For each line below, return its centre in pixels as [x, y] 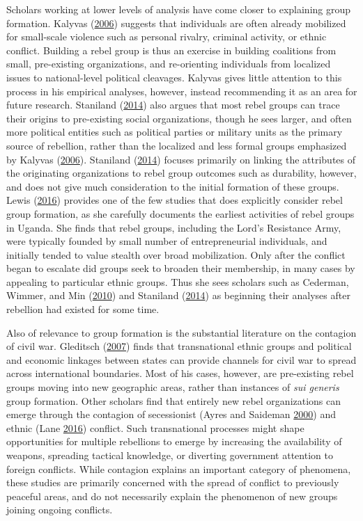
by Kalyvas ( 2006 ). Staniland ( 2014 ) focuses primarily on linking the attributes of [181, 159]
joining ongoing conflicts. [60, 510]
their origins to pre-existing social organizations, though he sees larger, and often [179, 118]
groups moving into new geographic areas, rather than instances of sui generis [173, 387]
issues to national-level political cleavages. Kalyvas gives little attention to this [174, 77]
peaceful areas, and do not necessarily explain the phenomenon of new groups [172, 496]
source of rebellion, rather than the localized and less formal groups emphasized [177, 145]
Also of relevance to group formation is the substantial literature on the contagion [181, 332]
